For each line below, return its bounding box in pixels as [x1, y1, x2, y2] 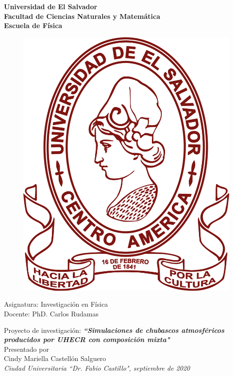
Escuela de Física [4, 20, 63, 31]
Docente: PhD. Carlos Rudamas [4, 309, 99, 319]
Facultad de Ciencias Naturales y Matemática [4, 11, 161, 21]
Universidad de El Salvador [4, 1, 98, 11]
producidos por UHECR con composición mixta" [4, 334, 170, 345]
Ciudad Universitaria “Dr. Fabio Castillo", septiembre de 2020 [4, 363, 190, 373]
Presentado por [4, 344, 49, 354]
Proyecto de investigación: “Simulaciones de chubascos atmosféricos [4, 325, 225, 335]
